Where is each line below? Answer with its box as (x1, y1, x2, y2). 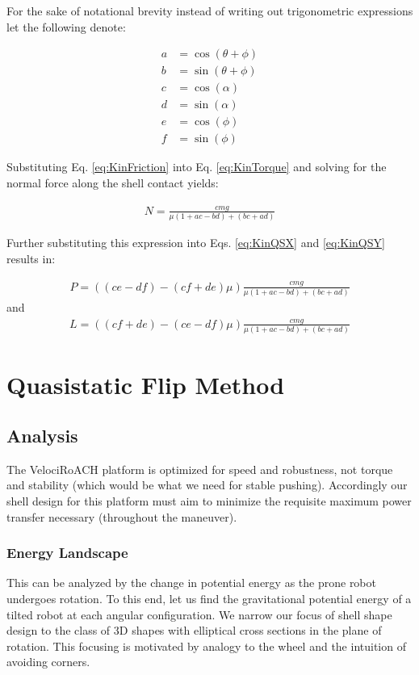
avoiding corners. (6, 653, 90, 670)
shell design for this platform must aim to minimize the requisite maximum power (6, 493, 412, 509)
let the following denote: (6, 18, 126, 35)
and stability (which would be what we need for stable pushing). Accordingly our (6, 476, 408, 493)
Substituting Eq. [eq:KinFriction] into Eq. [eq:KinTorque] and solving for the (6, 158, 387, 175)
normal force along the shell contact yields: (6, 174, 219, 191)
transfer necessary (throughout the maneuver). (6, 508, 237, 525)
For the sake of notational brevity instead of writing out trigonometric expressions (6, 2, 413, 19)
